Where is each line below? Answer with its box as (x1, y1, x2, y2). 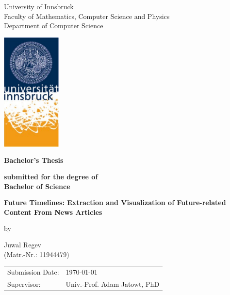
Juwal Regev (4, 239, 41, 249)
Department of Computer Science (4, 20, 103, 31)
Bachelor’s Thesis (4, 155, 64, 165)
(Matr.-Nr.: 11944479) (4, 249, 69, 259)
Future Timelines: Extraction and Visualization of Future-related (4, 197, 226, 208)
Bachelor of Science (4, 181, 70, 191)
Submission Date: (7, 266, 59, 277)
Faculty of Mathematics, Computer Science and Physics (4, 11, 170, 21)
